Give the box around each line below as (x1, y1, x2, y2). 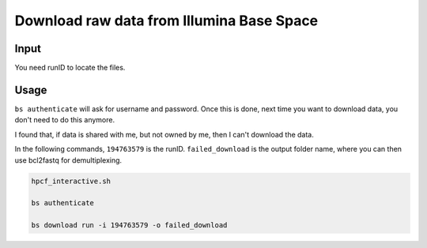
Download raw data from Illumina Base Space (14, 12, 319, 29)
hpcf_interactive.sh (31, 176, 111, 186)
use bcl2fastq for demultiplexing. (14, 155, 123, 165)
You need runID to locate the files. (14, 63, 126, 73)
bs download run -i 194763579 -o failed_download (31, 221, 228, 230)
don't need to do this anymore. (14, 115, 115, 125)
